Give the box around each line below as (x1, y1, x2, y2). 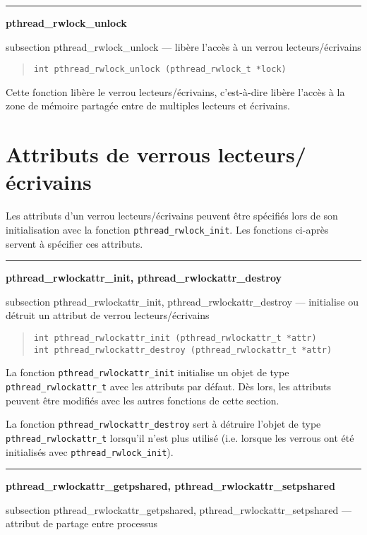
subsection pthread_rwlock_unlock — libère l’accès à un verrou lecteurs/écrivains (6, 39, 361, 54)
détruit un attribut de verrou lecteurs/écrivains (6, 308, 210, 323)
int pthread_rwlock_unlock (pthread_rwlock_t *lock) (33, 64, 287, 75)
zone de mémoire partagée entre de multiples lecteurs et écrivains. (6, 98, 290, 113)
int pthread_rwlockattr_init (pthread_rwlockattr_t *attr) (33, 332, 317, 343)
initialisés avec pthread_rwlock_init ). (6, 444, 174, 459)
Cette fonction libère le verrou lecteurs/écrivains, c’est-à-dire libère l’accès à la (6, 84, 345, 99)
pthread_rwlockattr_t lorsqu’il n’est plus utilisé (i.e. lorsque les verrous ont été (6, 430, 354, 445)
